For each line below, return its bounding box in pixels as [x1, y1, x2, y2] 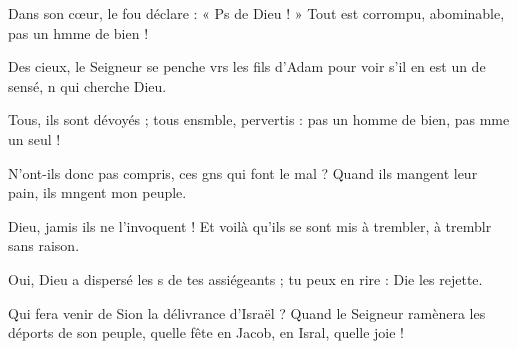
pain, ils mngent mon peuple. [8, 182, 187, 203]
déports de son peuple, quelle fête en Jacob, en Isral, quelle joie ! [8, 322, 404, 343]
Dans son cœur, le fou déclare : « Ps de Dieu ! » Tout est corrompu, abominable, [8, 3, 505, 23]
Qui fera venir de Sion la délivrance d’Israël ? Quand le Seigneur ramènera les [8, 302, 486, 323]
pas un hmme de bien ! [8, 22, 149, 43]
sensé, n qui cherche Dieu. [8, 75, 167, 96]
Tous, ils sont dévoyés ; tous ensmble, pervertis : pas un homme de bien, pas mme [8, 109, 510, 130]
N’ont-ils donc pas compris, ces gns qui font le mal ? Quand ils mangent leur [8, 162, 478, 183]
